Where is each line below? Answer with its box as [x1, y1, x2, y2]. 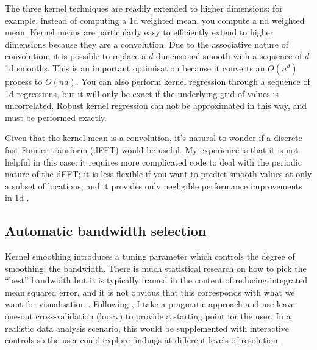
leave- [276, 297, 298, 310]
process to [5, 75, 43, 87]
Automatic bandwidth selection [5, 221, 207, 240]
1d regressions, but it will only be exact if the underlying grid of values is [5, 87, 279, 100]
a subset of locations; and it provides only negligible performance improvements [5, 179, 302, 192]
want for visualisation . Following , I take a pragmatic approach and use [5, 297, 274, 310]
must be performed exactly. [5, 111, 107, 123]
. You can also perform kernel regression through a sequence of [76, 75, 310, 87]
